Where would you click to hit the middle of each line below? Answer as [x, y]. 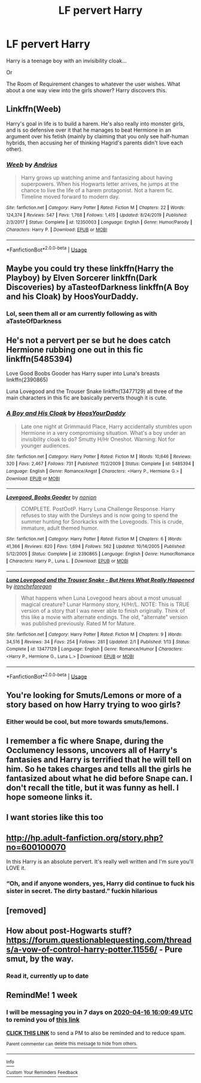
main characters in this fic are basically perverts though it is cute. [87, 398]
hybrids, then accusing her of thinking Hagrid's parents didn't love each [95, 143]
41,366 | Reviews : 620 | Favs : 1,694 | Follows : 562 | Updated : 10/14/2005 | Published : [96, 547]
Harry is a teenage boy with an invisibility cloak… [66, 60]
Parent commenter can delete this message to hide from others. [72, 1044]
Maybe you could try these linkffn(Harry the [90, 268]
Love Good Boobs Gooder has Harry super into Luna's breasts [83, 373]
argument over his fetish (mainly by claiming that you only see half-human [98, 136]
